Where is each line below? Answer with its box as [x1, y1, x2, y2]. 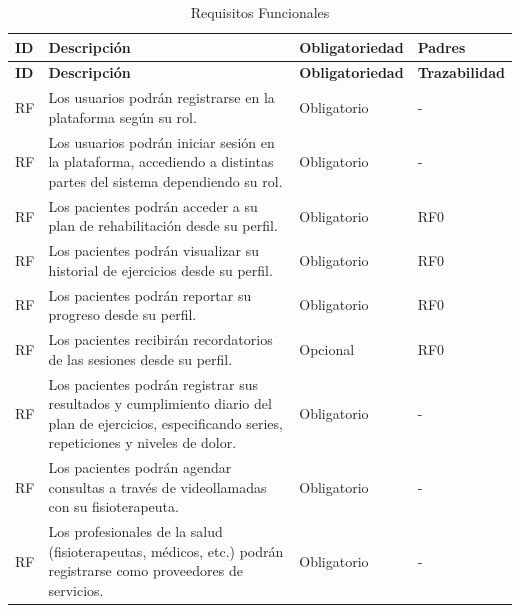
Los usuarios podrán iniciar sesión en [48, 131, 275, 152]
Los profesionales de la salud [48, 521, 223, 542]
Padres [417, 36, 466, 57]
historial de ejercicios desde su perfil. [48, 259, 273, 280]
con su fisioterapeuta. [48, 496, 179, 517]
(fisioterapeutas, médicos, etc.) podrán [48, 540, 284, 561]
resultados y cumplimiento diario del [48, 393, 272, 414]
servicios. [48, 579, 104, 600]
